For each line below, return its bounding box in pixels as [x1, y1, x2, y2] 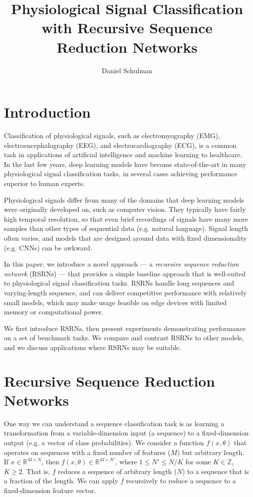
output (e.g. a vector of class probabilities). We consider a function [4, 437, 204, 447]
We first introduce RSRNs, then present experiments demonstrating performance [4, 323, 246, 333]
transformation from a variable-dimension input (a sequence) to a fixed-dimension [4, 428, 249, 438]
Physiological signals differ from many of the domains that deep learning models [4, 194, 244, 205]
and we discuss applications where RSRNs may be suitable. [4, 342, 181, 352]
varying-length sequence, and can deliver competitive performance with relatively [4, 287, 247, 297]
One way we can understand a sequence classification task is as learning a [4, 418, 224, 428]
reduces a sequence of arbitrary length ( [58, 466, 177, 476]
